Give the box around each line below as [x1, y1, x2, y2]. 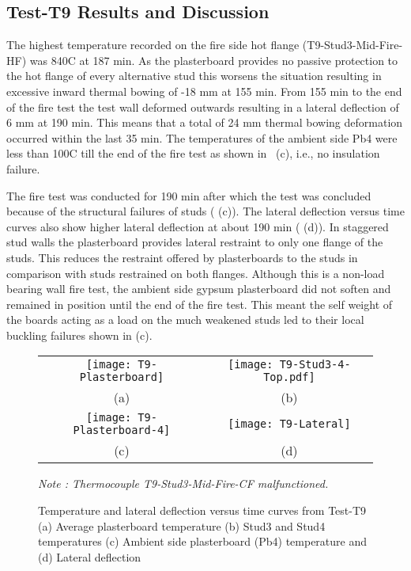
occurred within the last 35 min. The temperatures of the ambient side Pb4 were [6, 129, 398, 146]
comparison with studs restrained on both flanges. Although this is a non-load [6, 265, 385, 281]
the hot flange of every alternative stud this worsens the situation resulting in [6, 67, 382, 84]
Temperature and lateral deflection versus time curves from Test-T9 [38, 502, 367, 519]
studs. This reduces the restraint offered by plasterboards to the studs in [6, 249, 358, 265]
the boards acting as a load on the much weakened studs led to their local [6, 311, 364, 328]
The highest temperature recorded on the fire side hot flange [6, 36, 300, 53]
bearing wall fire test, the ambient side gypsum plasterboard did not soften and [6, 280, 391, 297]
